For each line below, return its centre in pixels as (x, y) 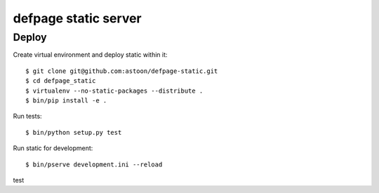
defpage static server (77, 18)
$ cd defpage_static (61, 81)
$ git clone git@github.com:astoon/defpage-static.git (122, 71)
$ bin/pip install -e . (66, 100)
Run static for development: (53, 148)
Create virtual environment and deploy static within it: (90, 55)
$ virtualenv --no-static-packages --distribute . (114, 91)
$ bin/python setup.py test (74, 132)
